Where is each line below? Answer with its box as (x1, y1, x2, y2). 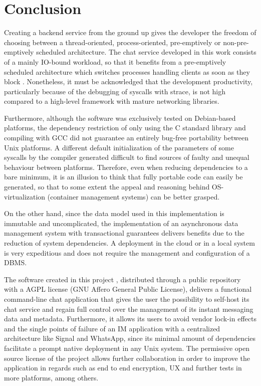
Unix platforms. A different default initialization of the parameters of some (4, 142, 234, 152)
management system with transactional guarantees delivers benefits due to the (4, 228, 244, 238)
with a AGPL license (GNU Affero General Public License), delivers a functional (4, 284, 252, 294)
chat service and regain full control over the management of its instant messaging (4, 303, 253, 314)
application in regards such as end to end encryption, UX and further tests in (4, 362, 242, 373)
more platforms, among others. (4, 372, 99, 382)
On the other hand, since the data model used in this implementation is (4, 208, 224, 219)
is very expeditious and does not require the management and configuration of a (4, 247, 250, 258)
